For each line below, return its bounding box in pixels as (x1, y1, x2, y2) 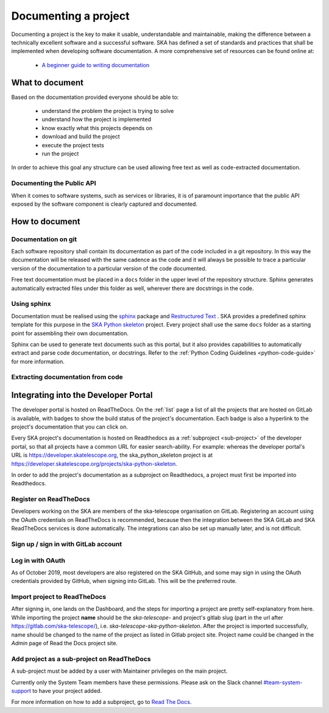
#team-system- (263, 678, 303, 686)
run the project (41, 150, 79, 157)
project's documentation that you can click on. (11, 423, 128, 430)
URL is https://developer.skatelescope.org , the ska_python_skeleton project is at (11, 452, 213, 459)
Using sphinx (11, 300, 51, 308)
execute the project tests (41, 141, 105, 149)
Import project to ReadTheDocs (11, 593, 107, 601)
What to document (11, 77, 84, 88)
